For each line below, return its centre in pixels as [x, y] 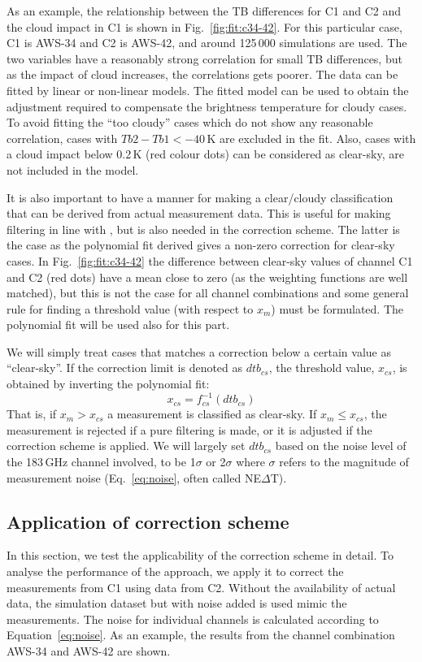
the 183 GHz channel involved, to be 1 [101, 461]
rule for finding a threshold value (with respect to [130, 308]
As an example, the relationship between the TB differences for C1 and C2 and [204, 11]
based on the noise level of [341, 446]
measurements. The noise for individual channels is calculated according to [193, 619]
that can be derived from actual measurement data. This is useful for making [199, 213]
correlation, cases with [62, 138]
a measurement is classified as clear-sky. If [212, 414]
